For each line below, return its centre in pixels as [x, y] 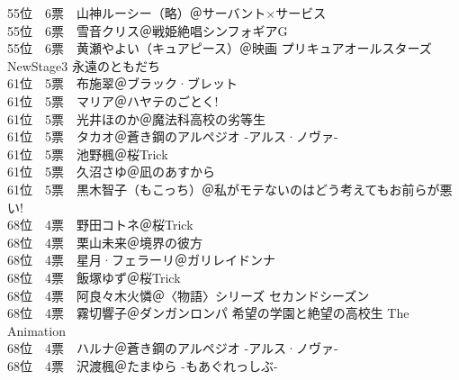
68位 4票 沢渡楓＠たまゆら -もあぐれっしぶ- [143, 365]
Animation [36, 330]
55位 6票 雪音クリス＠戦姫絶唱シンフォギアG [148, 30]
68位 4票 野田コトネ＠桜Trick [100, 225]
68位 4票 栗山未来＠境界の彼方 [105, 242]
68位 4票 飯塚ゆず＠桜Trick [94, 277]
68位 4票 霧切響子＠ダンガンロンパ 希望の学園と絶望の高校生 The [208, 313]
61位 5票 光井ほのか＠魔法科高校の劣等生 [136, 118]
